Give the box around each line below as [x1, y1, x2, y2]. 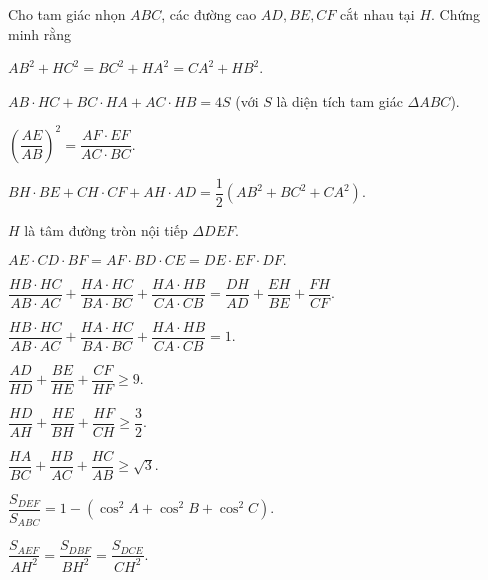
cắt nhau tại [340, 4, 415, 24]
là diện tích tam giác [276, 90, 403, 111]
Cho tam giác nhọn [8, 4, 126, 24]
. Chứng [431, 4, 481, 24]
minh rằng [8, 23, 72, 44]
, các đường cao [161, 4, 257, 24]
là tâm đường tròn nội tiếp [24, 219, 188, 240]
